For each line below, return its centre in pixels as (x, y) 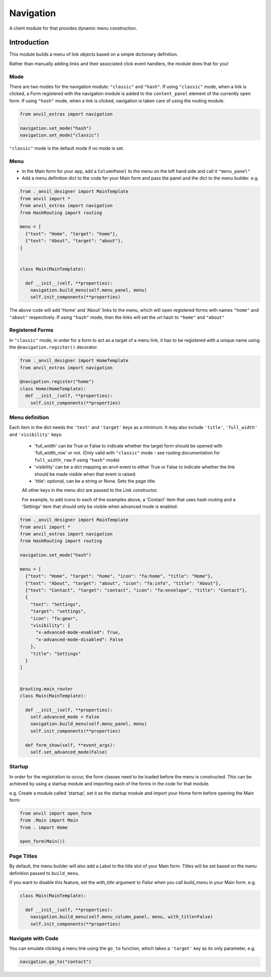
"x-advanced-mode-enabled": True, (78, 633)
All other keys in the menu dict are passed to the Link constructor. (90, 490)
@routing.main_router (46, 689)
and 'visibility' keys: (36, 434)
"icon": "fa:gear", (54, 618)
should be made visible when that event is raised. (85, 474)
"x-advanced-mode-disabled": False (80, 639)
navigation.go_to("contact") (56, 962)
